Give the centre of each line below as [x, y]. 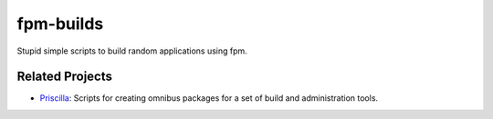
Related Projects [65, 77]
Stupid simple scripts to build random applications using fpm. [132, 51]
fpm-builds [60, 24]
